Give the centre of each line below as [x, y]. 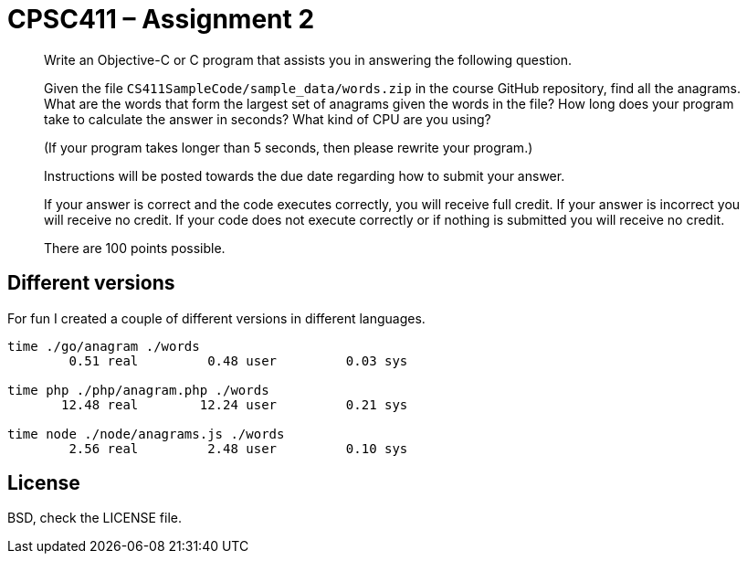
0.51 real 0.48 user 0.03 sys [238, 360]
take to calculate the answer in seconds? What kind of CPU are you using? [268, 119]
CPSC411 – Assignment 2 [161, 19]
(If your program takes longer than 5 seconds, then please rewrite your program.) [289, 147]
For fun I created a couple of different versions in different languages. [216, 318]
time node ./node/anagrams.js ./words [146, 434]
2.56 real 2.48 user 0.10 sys [238, 448]
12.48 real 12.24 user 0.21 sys [235, 404]
